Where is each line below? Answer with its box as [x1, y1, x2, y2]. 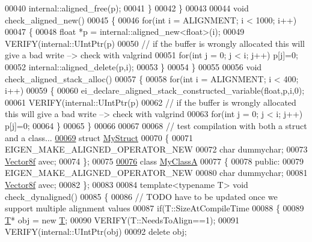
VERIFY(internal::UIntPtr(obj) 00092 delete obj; [5, 225, 187, 238]
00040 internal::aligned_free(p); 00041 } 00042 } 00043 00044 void [5, 2, 249, 14]
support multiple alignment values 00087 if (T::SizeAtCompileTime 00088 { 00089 [5, 202, 304, 214]
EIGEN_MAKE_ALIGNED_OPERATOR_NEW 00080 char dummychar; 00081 [5, 166, 308, 179]
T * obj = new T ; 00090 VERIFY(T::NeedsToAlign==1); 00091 [5, 213, 239, 226]
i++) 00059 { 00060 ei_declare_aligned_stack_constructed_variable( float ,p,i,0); [5, 84, 305, 97]
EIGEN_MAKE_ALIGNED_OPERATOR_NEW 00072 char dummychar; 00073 [5, 143, 308, 156]
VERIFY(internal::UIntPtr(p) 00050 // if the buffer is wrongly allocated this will [5, 37, 305, 49]
